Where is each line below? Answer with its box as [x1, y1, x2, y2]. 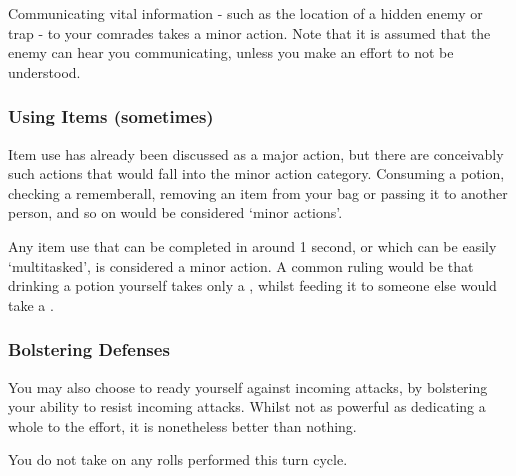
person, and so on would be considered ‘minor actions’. [8, 202, 343, 223]
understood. [8, 61, 81, 82]
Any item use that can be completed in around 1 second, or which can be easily [8, 235, 497, 256]
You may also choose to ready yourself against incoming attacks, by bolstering [8, 376, 488, 397]
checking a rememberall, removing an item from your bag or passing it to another [8, 182, 508, 203]
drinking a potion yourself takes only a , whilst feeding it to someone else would [8, 275, 497, 296]
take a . [8, 294, 54, 315]
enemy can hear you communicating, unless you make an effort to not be [8, 42, 454, 63]
